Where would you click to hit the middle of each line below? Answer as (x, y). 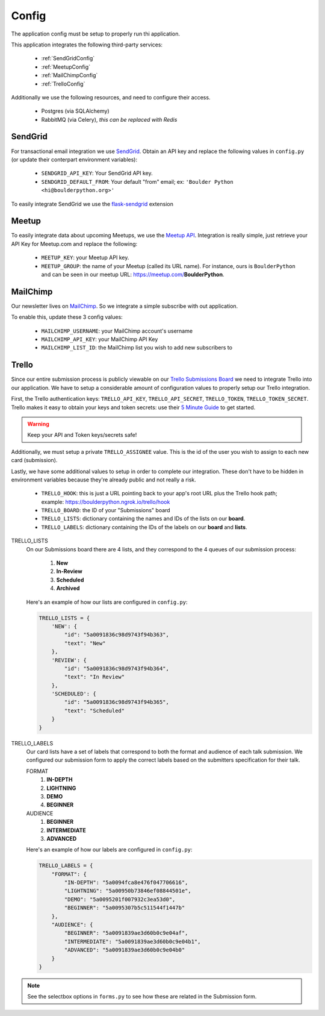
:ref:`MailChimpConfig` (70, 75)
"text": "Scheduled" (94, 710)
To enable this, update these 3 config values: (67, 317)
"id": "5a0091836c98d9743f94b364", (117, 668)
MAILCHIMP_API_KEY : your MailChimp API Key (100, 339)
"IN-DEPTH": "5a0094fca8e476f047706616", (126, 883)
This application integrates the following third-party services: (87, 45)
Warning (38, 424)
